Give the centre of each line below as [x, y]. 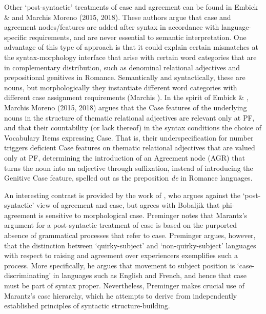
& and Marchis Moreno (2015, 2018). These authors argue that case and [118, 17]
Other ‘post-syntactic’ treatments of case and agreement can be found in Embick [131, 7]
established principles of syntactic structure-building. [87, 306]
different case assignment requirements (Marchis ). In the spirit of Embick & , [126, 97]
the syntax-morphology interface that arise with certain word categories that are [130, 57]
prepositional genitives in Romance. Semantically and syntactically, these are [125, 77]
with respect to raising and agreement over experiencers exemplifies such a [121, 255]
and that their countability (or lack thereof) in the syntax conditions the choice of [133, 127]
